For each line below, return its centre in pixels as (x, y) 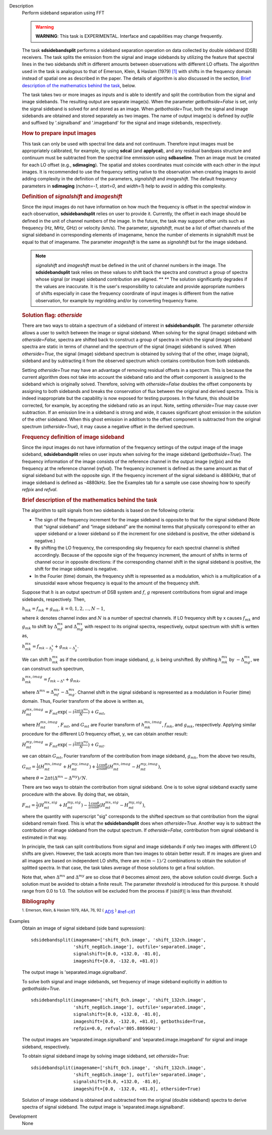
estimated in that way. (45, 837)
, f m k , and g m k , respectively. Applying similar (209, 725)
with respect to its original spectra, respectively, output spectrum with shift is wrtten (172, 626)
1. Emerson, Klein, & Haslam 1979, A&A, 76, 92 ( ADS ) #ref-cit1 (79, 911)
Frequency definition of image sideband (73, 437)
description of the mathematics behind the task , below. (79, 85)
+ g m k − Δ (65, 647)
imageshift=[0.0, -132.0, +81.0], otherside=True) (137, 1089)
